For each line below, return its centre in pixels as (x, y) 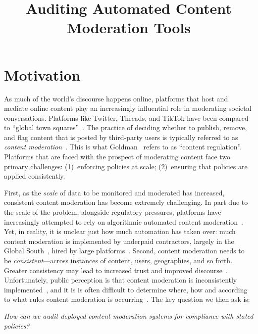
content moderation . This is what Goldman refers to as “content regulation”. (123, 147)
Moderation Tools (129, 27)
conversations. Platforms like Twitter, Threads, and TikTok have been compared (126, 118)
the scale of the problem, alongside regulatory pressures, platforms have (113, 212)
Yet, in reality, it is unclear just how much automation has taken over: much (120, 231)
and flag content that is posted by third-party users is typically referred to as (121, 137)
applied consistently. (35, 176)
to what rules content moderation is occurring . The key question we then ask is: (127, 299)
